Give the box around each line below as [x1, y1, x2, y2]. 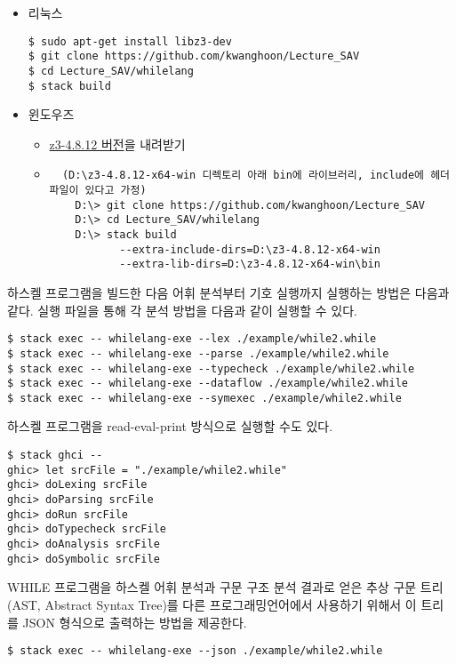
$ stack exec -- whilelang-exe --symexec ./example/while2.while [7, 391, 402, 404]
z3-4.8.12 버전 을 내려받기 [49, 134, 186, 153]
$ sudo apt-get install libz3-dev [28, 35, 232, 48]
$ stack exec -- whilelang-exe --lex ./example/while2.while [7, 332, 377, 346]
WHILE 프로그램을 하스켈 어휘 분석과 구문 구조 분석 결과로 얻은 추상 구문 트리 [7, 578, 444, 596]
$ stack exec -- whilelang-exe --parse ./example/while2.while [7, 347, 389, 360]
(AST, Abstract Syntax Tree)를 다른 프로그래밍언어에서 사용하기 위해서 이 [7, 595, 417, 613]
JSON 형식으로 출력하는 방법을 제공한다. [22, 612, 247, 631]
